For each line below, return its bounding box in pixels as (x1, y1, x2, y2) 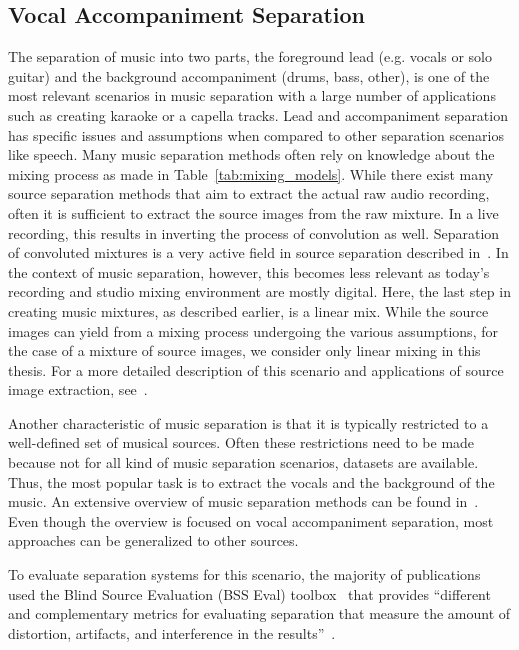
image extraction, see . (8, 379, 148, 400)
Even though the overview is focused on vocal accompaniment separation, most (8, 510, 494, 531)
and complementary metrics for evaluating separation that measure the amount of (8, 603, 511, 624)
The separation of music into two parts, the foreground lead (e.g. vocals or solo (8, 46, 492, 67)
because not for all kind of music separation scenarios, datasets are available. (8, 452, 479, 473)
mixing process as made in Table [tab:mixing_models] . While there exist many (8, 163, 494, 184)
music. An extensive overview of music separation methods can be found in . (8, 491, 479, 512)
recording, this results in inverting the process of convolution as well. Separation (8, 222, 500, 243)
